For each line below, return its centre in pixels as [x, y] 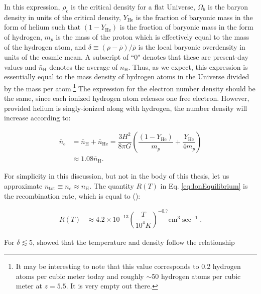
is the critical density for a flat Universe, [133, 7]
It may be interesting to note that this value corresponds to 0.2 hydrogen [128, 266]
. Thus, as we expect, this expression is [188, 66]
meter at [29, 286]
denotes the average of [84, 66]
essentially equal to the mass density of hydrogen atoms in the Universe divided [127, 77]
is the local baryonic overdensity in [192, 47]
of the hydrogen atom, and [45, 47]
